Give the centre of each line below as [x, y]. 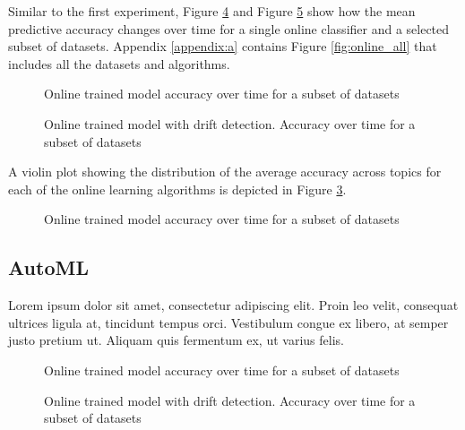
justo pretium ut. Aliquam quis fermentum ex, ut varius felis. [176, 340]
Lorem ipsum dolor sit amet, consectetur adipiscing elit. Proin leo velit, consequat [233, 305]
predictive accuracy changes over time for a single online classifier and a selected [229, 28]
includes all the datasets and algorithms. [119, 63]
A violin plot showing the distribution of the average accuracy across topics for [225, 172]
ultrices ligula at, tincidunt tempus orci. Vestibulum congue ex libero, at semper [228, 322]
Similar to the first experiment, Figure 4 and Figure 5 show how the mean [212, 11]
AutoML [48, 267]
